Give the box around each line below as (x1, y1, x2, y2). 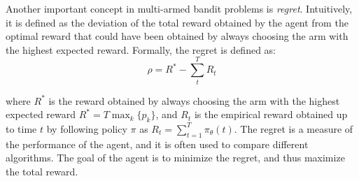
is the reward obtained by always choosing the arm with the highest (48, 93, 340, 108)
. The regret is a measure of (234, 121, 353, 136)
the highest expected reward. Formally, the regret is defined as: (6, 42, 276, 57)
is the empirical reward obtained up (194, 107, 348, 122)
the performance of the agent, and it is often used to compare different (6, 136, 309, 151)
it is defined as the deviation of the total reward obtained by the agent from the (6, 15, 349, 29)
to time (6, 121, 37, 136)
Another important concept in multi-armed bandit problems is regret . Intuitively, (6, 1, 353, 15)
